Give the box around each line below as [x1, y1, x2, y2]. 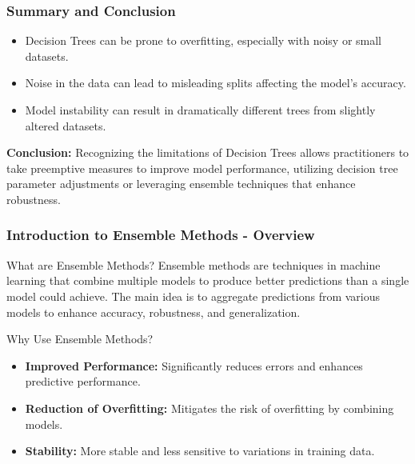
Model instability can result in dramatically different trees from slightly [25, 102, 376, 118]
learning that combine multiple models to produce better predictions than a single [6, 272, 409, 289]
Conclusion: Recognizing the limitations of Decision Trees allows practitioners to [6, 144, 409, 161]
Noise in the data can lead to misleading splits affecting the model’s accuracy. [25, 74, 406, 91]
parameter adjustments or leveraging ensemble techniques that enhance [6, 175, 356, 192]
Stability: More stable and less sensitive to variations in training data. [25, 442, 375, 459]
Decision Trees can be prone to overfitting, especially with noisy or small [25, 32, 382, 49]
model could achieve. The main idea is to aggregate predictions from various [6, 287, 381, 304]
